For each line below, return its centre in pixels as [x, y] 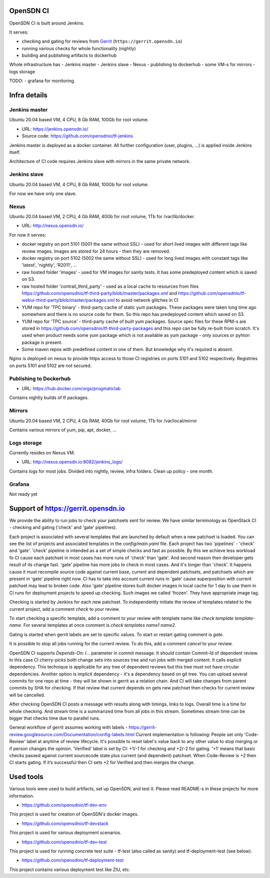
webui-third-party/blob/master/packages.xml [68, 300]
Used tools [26, 777]
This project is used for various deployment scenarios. [65, 833]
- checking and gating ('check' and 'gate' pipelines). [63, 528]
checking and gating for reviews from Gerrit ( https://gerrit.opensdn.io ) [102, 41]
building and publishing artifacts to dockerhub [69, 56]
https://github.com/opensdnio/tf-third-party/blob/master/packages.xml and [99, 293]
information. [22, 796]
